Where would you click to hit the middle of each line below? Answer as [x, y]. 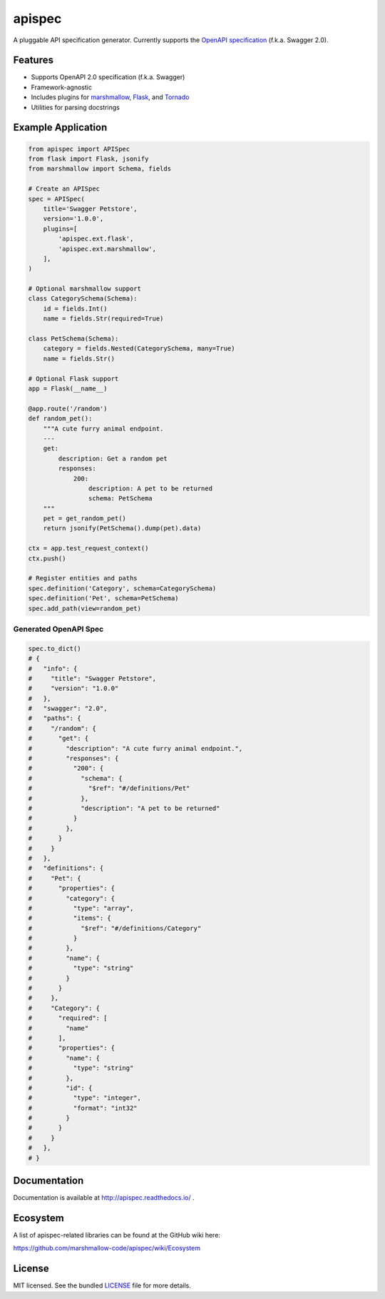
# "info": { [53, 668]
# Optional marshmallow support [85, 289]
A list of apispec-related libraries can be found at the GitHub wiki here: [117, 1235]
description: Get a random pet [113, 458]
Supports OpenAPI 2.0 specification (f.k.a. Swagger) [108, 77]
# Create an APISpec [64, 189]
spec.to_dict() [55, 648]
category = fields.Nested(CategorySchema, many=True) [139, 349]
